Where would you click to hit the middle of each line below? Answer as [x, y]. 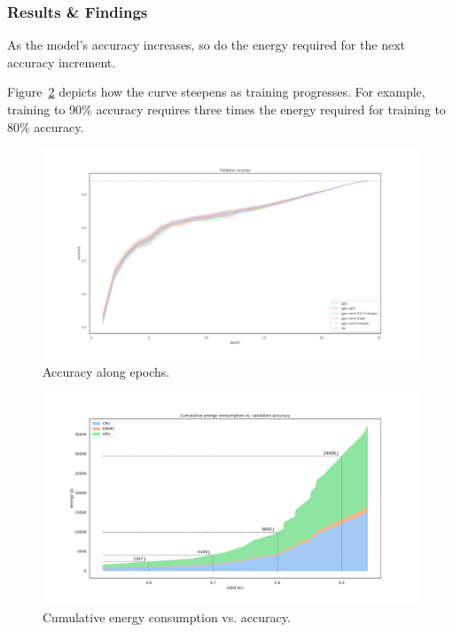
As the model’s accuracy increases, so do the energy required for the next [206, 45]
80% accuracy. [46, 126]
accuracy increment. [62, 62]
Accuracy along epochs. [106, 372]
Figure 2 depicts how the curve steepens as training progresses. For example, [216, 92]
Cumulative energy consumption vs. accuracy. [167, 616]
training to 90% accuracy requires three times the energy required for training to [226, 109]
